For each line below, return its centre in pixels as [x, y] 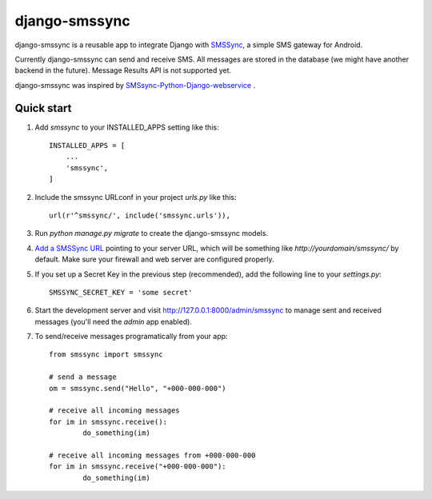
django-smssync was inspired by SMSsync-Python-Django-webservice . [135, 85]
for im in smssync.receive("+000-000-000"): [138, 467]
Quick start [43, 108]
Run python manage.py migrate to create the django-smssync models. [151, 234]
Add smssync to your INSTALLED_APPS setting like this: [127, 127]
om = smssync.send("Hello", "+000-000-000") [138, 388]
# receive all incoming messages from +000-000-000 [152, 455]
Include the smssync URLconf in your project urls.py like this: [136, 197]
